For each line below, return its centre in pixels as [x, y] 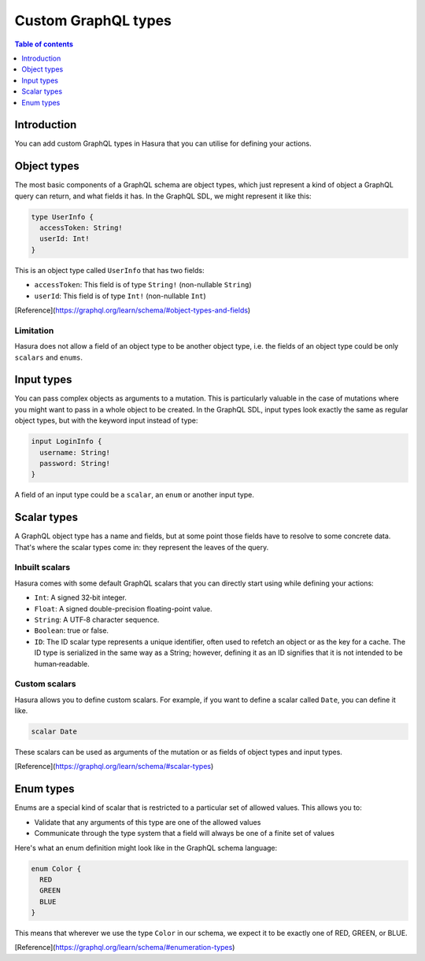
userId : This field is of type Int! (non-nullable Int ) [120, 296]
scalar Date [54, 732]
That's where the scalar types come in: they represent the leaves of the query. [142, 547]
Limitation [34, 331]
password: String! [75, 463]
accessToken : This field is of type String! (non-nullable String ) [143, 285]
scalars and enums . [48, 357]
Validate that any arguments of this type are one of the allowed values [148, 822]
